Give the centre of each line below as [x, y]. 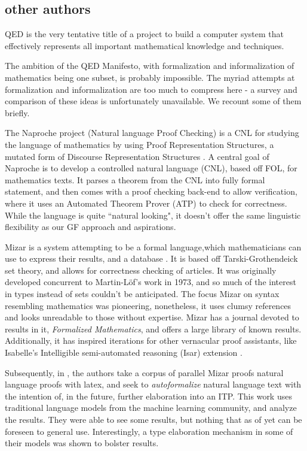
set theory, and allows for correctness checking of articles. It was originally [141, 270]
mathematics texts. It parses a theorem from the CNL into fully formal [135, 179]
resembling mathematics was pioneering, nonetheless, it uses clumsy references [148, 305]
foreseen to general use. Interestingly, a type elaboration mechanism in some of [149, 431]
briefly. [17, 112]
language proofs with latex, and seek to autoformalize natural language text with [153, 384]
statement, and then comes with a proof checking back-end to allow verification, [151, 191]
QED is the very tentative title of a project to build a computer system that [144, 34]
